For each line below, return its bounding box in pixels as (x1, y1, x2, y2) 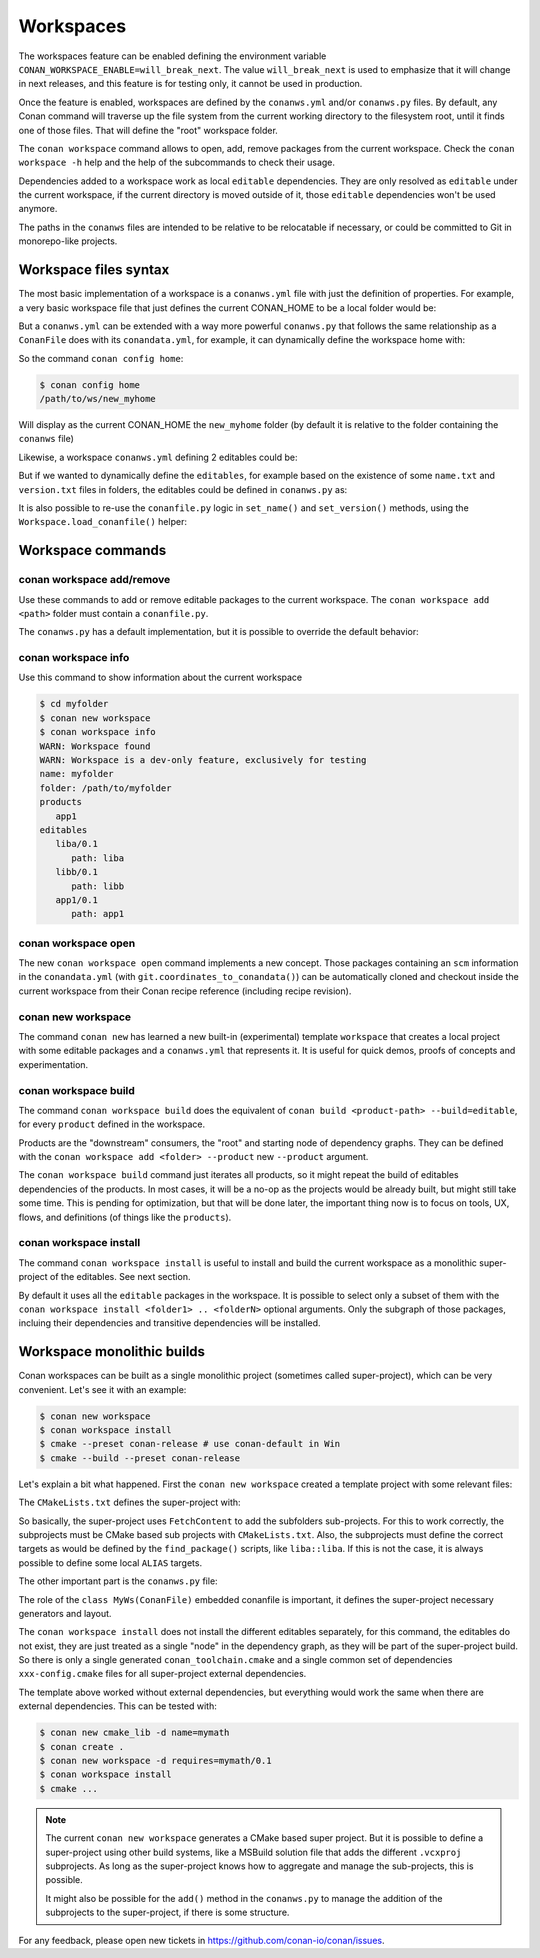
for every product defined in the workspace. (18, 1118, 206, 1130)
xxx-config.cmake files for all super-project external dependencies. (18, 1668, 307, 1680)
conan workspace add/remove (18, 573, 171, 587)
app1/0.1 (55, 894, 99, 905)
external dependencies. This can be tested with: (18, 1700, 217, 1712)
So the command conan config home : (18, 352, 184, 364)
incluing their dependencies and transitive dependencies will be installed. (18, 1317, 321, 1329)
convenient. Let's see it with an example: (18, 1383, 187, 1395)
